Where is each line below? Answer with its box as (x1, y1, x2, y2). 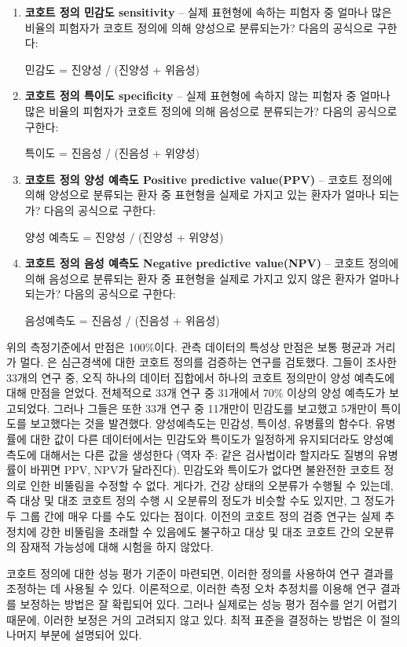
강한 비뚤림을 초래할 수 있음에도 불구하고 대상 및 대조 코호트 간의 (40, 523, 361, 539)
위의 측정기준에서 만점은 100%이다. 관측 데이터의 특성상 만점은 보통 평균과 (6, 338, 372, 355)
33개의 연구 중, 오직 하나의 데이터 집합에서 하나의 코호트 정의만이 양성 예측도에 (6, 369, 395, 385)
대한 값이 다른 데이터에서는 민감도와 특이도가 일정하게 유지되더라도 (30, 431, 360, 447)
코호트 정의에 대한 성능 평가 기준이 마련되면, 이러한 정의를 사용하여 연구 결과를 (6, 564, 394, 581)
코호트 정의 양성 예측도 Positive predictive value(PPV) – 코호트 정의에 (24, 171, 393, 187)
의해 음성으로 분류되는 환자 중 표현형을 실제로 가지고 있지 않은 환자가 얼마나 (24, 270, 400, 286)
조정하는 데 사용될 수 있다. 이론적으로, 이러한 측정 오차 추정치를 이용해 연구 (6, 580, 377, 597)
